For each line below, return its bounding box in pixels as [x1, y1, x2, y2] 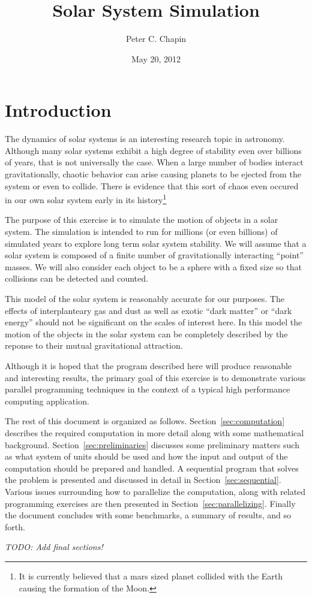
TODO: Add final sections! [5, 540, 103, 553]
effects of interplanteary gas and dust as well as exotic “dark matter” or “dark [5, 304, 292, 316]
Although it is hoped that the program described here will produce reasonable [5, 360, 292, 372]
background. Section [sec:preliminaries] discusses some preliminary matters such [5, 438, 299, 451]
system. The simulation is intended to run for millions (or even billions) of [5, 225, 278, 238]
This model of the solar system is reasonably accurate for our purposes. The [5, 292, 284, 305]
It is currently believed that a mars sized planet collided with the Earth [19, 569, 283, 582]
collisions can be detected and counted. [5, 272, 148, 285]
